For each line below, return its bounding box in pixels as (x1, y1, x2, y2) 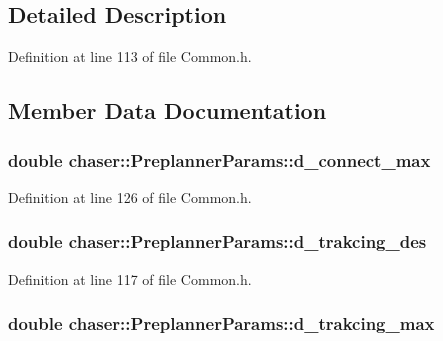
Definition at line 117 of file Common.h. (8, 268, 252, 289)
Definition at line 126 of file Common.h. (8, 186, 252, 207)
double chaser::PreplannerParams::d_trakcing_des (8, 229, 427, 254)
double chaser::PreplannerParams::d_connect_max (8, 147, 431, 172)
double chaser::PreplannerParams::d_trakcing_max (8, 311, 435, 336)
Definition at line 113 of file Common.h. (8, 46, 252, 67)
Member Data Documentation (8, 95, 327, 126)
